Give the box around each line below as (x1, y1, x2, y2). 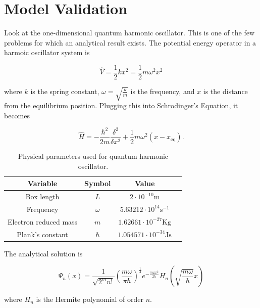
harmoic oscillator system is (4, 47, 90, 58)
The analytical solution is (4, 248, 83, 258)
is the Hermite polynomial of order (36, 294, 143, 304)
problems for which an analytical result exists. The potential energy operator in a (4, 37, 256, 48)
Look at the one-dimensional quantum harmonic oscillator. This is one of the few (4, 27, 255, 38)
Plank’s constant (17, 229, 68, 239)
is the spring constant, (30, 85, 99, 96)
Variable (27, 178, 58, 189)
